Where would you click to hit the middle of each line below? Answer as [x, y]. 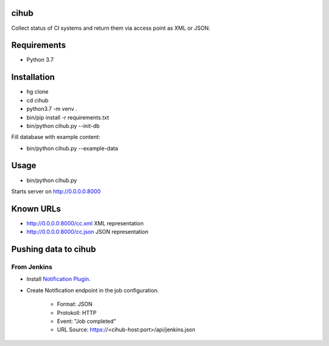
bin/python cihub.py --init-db [63, 125]
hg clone [37, 92]
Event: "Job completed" [87, 321]
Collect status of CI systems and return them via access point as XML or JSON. [111, 28]
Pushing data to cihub [54, 249]
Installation [33, 77]
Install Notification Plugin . [58, 279]
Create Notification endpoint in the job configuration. [93, 290]
